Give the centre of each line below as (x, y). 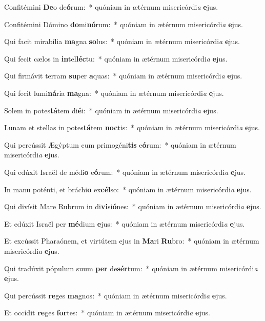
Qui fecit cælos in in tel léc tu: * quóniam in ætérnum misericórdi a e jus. (116, 58)
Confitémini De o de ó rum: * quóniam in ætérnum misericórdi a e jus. (111, 7)
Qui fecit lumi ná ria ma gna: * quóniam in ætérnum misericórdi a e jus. (114, 93)
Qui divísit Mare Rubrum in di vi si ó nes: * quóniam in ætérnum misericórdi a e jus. (133, 206)
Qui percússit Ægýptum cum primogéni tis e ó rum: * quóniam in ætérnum (120, 144)
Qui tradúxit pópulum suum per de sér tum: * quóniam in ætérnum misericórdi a (131, 268)
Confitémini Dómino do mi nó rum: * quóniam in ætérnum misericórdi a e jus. (124, 24)
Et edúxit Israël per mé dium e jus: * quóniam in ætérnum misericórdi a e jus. (125, 223)
